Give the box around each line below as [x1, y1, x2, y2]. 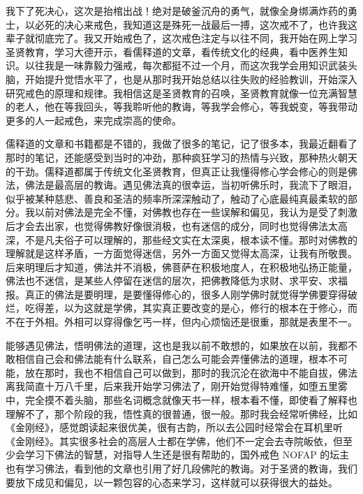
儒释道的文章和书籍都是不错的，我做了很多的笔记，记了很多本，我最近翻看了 [6, 136, 357, 151]
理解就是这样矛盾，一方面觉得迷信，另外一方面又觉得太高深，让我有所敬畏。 [6, 246, 357, 261]
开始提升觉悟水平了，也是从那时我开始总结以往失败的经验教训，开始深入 [24, 71, 357, 86]
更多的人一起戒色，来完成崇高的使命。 [6, 112, 181, 127]
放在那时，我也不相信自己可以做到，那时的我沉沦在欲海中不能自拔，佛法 [24, 365, 357, 379]
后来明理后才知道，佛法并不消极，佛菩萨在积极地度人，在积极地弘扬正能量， [6, 259, 357, 274]
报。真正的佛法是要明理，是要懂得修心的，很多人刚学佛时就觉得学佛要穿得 [6, 286, 348, 301]
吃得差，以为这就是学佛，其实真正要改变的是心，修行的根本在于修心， [24, 300, 348, 315]
